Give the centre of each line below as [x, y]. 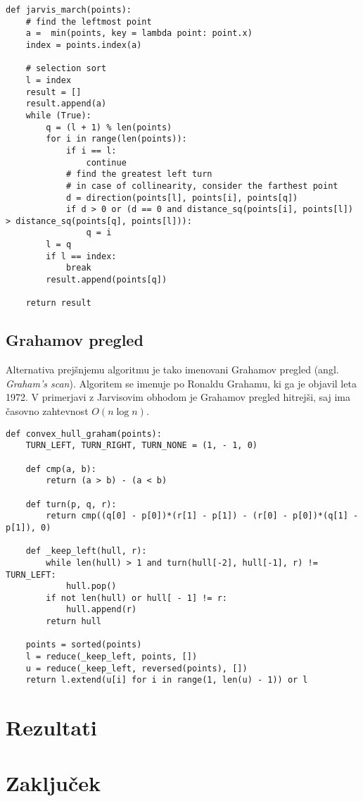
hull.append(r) [101, 610]
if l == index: [81, 256]
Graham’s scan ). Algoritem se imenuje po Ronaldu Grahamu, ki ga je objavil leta [181, 383]
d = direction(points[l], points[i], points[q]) [182, 198]
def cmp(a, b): [61, 469]
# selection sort [66, 69]
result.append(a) [66, 104]
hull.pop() [91, 586]
